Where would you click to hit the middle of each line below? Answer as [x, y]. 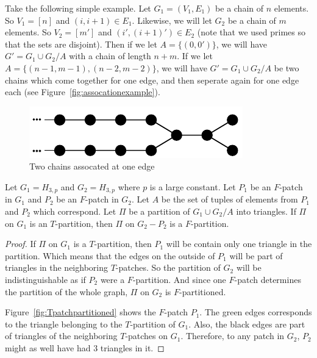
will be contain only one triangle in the [239, 244]
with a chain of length [110, 56]
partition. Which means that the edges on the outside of [110, 255]
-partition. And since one [179, 279]
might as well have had [48, 347]
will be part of [256, 255]
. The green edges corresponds [256, 312]
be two [287, 67]
